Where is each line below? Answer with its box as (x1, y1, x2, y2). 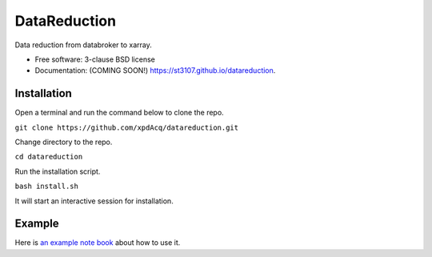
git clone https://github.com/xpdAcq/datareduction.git (14, 122, 239, 132)
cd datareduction (14, 152, 83, 162)
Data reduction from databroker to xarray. (14, 40, 152, 50)
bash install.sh (14, 182, 79, 191)
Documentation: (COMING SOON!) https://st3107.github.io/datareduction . (34, 66, 276, 75)
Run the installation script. (14, 167, 101, 176)
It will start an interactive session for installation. (14, 196, 174, 206)
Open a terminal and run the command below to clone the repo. (14, 108, 224, 118)
